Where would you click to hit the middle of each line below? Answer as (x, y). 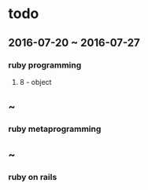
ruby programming (45, 65)
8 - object (35, 82)
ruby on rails (33, 177)
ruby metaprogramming (55, 129)
